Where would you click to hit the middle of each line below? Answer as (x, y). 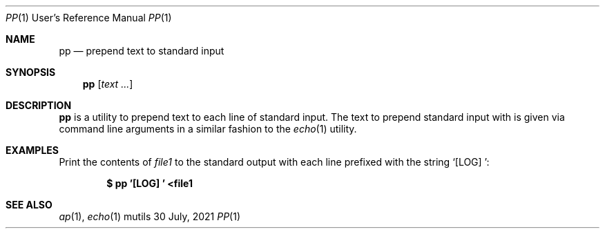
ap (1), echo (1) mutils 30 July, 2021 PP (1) (150, 216)
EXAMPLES (32, 150)
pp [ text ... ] (108, 84)
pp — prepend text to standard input (142, 51)
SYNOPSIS (31, 72)
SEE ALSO (29, 205)
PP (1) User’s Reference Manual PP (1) (89, 18)
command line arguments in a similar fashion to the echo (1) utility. (208, 129)
